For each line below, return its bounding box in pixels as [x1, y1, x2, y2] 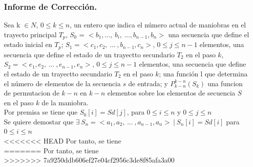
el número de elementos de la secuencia [4, 78, 121, 88]
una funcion [207, 78, 243, 88]
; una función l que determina [159, 68, 248, 78]
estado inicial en [4, 39, 52, 49]
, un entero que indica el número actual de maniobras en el [69, 20, 246, 30]
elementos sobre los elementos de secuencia [107, 88, 235, 98]
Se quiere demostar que [4, 116, 74, 126]
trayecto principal [4, 29, 57, 39]
